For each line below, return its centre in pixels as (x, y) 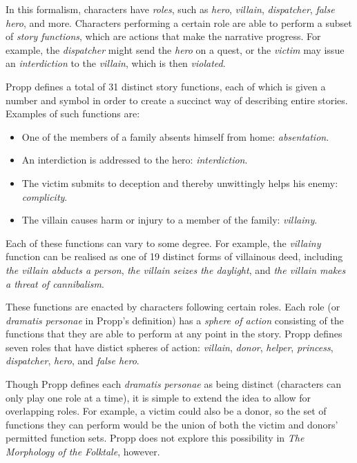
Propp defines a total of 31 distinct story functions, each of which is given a (166, 86)
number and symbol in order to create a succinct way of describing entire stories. (177, 100)
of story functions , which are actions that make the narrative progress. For (163, 36)
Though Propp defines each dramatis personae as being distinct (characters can (174, 384)
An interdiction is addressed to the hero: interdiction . (135, 160)
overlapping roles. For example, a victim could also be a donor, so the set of (166, 411)
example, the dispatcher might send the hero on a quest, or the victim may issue (175, 49)
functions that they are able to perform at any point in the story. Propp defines (174, 334)
